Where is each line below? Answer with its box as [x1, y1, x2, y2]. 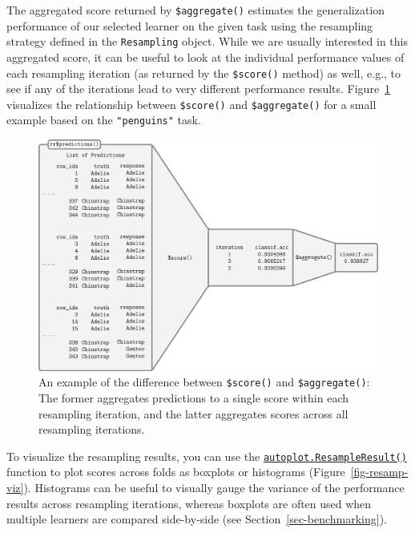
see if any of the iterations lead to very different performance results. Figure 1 [6, 80, 391, 97]
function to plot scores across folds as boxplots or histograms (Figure [6, 463, 345, 480]
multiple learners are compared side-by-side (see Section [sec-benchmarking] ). [6, 511, 388, 527]
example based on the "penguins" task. [6, 111, 201, 128]
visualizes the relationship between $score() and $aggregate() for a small [6, 95, 377, 112]
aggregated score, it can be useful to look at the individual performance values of [6, 48, 405, 65]
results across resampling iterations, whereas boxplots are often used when [6, 495, 372, 511]
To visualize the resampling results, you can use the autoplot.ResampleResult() [6, 447, 407, 464]
